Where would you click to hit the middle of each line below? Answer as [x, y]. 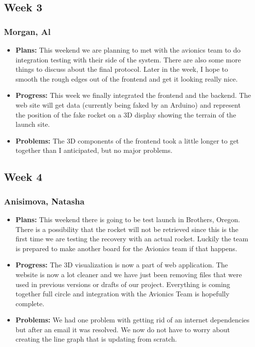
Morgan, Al [27, 31]
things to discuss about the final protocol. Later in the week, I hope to [122, 69]
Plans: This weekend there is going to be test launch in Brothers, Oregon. [128, 219]
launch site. [33, 124]
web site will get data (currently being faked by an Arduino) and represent [128, 104]
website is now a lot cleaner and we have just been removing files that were [129, 274]
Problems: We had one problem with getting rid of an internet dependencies [132, 320]
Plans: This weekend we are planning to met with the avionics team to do [128, 50]
